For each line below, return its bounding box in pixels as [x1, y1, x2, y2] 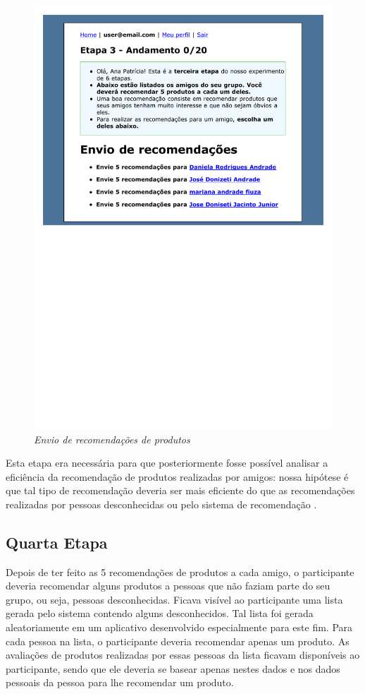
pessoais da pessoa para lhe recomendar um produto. [6, 675, 234, 690]
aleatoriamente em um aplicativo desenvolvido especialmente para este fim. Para [6, 620, 353, 635]
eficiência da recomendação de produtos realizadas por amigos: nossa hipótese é [6, 469, 349, 484]
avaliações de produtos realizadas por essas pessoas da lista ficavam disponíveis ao [6, 647, 360, 662]
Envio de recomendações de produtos [34, 431, 190, 446]
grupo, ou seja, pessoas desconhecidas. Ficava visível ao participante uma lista [6, 592, 343, 606]
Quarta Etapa [6, 531, 108, 553]
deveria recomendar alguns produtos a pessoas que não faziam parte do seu [6, 578, 330, 593]
